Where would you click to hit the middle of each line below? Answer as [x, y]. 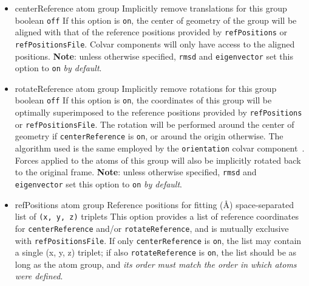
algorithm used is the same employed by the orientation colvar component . [160, 148]
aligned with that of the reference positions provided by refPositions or [151, 32]
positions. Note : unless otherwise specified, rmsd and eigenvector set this [154, 56]
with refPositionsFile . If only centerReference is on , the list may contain [158, 240]
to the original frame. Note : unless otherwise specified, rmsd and [136, 172]
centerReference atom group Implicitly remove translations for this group [151, 8]
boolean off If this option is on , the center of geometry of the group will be [156, 20]
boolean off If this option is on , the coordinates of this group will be [143, 100]
